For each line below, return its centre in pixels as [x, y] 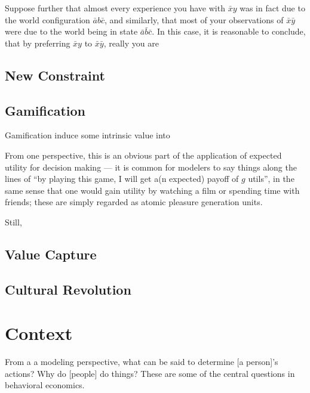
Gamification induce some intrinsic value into [88, 135]
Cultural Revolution [68, 289]
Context [39, 333]
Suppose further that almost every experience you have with [115, 8]
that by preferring [38, 43]
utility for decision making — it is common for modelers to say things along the [151, 167]
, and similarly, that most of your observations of [194, 19]
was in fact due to [272, 8]
